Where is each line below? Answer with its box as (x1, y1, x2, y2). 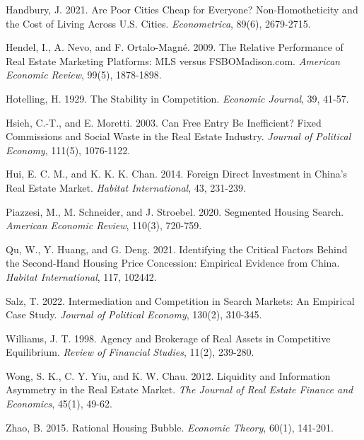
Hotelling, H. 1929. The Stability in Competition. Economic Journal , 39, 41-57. (6, 91, 349, 105)
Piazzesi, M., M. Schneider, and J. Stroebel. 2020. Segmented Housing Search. (6, 204, 344, 219)
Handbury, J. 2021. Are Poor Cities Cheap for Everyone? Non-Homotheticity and (6, 2, 358, 16)
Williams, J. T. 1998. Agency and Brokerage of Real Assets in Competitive (6, 330, 331, 345)
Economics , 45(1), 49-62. (6, 396, 112, 411)
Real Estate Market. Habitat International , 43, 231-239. (6, 180, 246, 195)
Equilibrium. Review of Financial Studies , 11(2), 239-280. (6, 345, 254, 359)
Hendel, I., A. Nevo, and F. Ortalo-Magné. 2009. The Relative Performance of (6, 40, 344, 54)
